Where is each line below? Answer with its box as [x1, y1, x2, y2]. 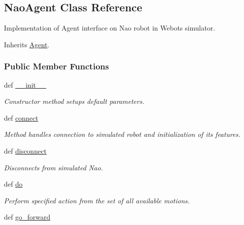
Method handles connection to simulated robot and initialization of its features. [4, 129, 241, 139]
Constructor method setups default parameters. [4, 96, 145, 106]
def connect [4, 112, 38, 123]
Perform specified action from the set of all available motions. [4, 195, 190, 205]
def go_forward [4, 212, 51, 222]
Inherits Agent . [4, 39, 50, 49]
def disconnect [4, 145, 47, 156]
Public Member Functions [4, 60, 109, 72]
